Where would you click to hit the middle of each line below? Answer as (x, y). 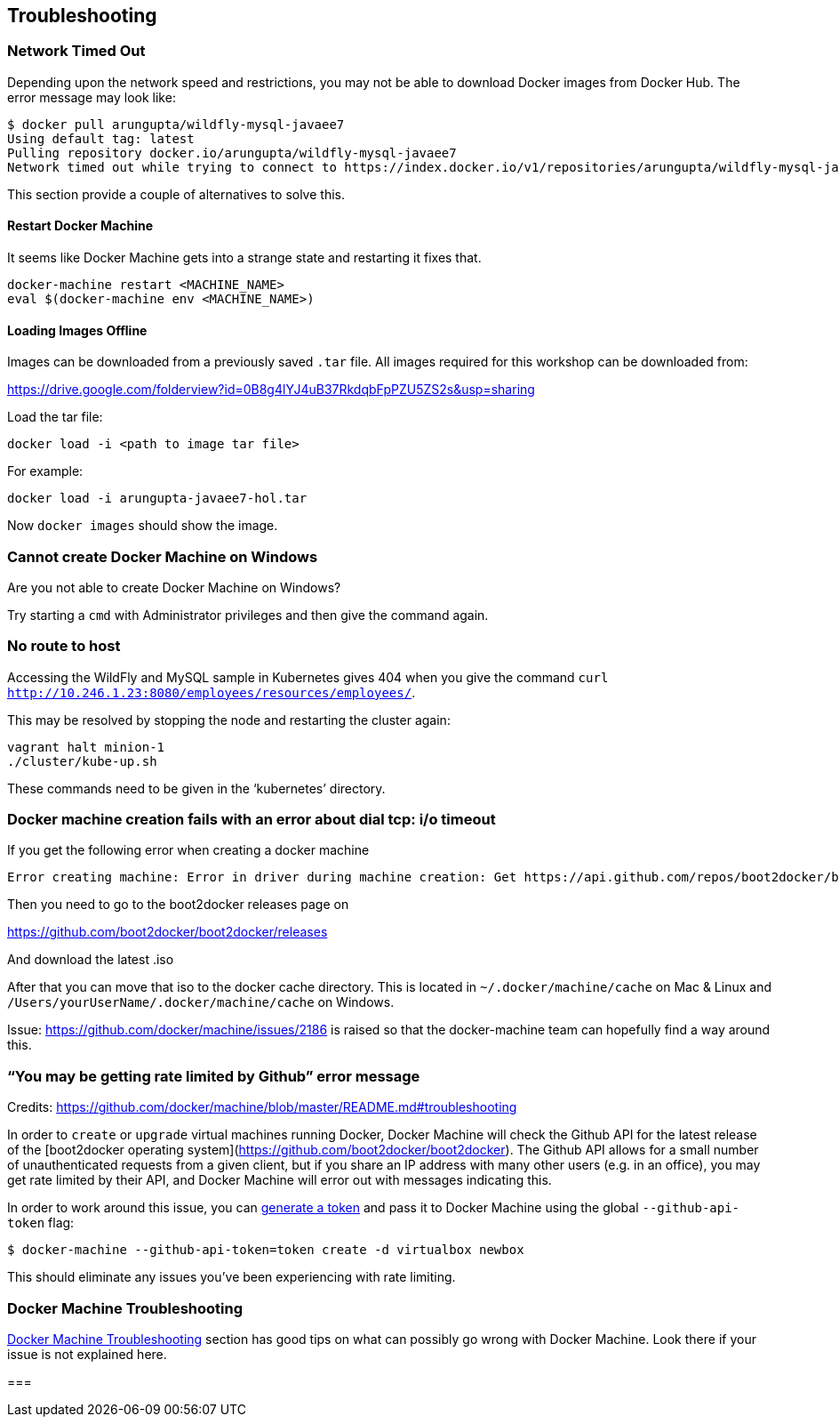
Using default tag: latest (101, 138)
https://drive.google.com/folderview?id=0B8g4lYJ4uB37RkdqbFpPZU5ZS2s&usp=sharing (271, 390)
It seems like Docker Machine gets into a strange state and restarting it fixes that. (244, 258)
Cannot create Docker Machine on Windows (163, 556)
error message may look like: (92, 97)
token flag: (41, 1223)
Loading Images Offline (77, 330)
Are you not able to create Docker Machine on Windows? (174, 587)
